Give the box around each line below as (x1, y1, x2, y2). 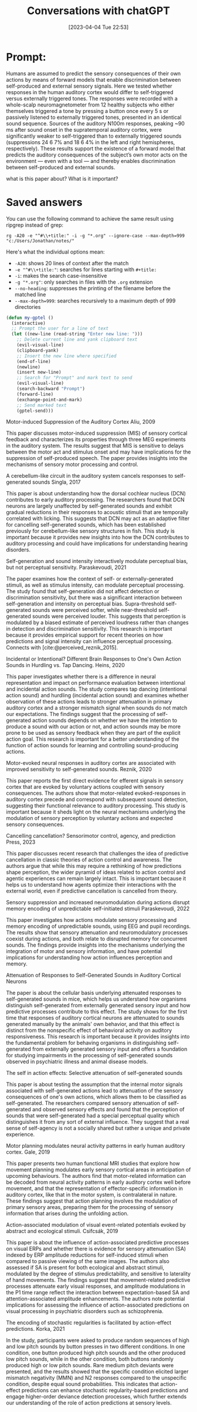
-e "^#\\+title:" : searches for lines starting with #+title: (14, 266, 157, 273)
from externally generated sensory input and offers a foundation (32, 1045, 188, 1053)
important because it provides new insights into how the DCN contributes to (6, 534, 189, 541)
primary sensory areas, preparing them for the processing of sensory (6, 1204, 174, 1211)
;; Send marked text (16, 402, 67, 408)
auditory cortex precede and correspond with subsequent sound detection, (6, 796, 188, 803)
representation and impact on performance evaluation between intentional (6, 680, 186, 687)
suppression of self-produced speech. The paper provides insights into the (6, 455, 188, 462)
